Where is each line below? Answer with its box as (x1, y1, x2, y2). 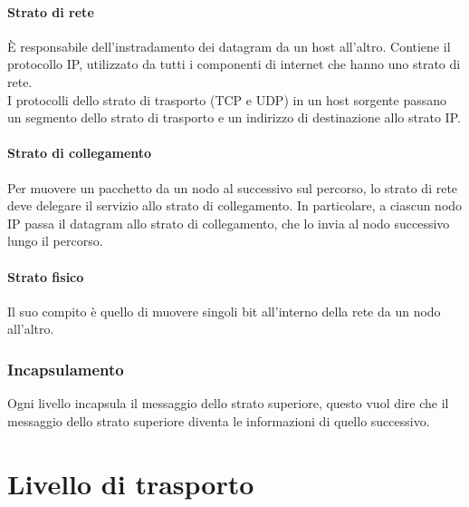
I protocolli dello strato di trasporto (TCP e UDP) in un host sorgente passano (7, 90, 447, 109)
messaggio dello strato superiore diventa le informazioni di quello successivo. (7, 411, 430, 430)
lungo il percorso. (7, 231, 103, 250)
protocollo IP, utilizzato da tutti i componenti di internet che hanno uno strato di (7, 54, 461, 73)
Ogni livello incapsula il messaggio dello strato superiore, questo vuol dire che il (7, 394, 449, 413)
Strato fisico (7, 267, 84, 286)
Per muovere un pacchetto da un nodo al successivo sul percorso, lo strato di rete (7, 178, 458, 197)
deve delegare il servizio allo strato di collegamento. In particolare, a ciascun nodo (7, 196, 463, 215)
